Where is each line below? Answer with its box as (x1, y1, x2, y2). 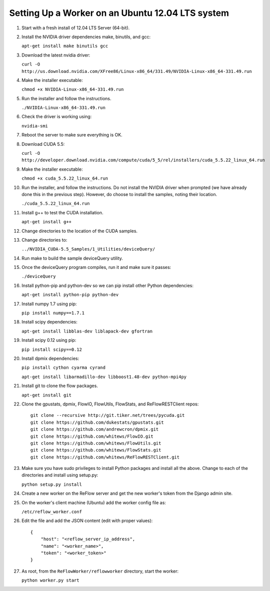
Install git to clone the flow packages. (21, 383, 98, 389)
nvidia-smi (21, 123, 48, 129)
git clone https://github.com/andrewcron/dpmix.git (30, 427, 159, 432)
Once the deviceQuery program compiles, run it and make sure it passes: (21, 264, 171, 270)
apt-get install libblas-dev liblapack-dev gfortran (21, 328, 153, 334)
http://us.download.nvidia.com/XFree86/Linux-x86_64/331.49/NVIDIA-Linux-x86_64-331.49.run (21, 68, 252, 74)
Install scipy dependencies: (21, 319, 78, 325)
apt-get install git (21, 392, 72, 398)
